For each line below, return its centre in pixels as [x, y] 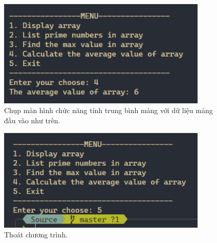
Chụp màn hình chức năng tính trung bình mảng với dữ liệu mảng [108, 110]
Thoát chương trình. [36, 235]
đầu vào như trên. [32, 120]
